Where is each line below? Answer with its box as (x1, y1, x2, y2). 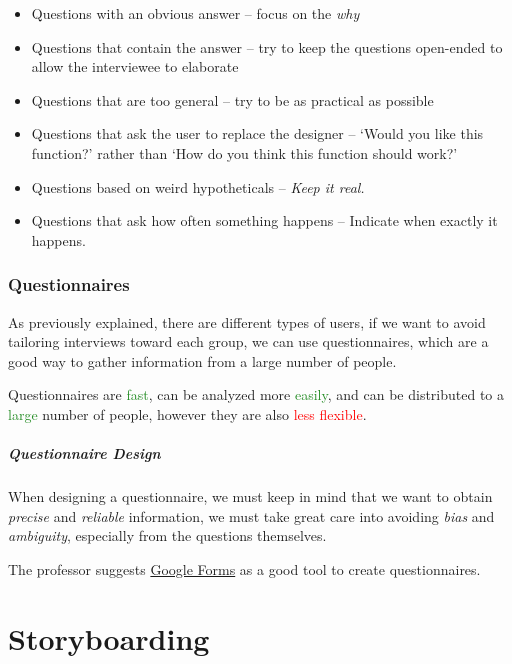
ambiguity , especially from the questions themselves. (8, 525, 327, 546)
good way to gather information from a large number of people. (8, 350, 397, 371)
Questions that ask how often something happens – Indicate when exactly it (31, 210, 498, 231)
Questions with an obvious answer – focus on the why (31, 3, 360, 23)
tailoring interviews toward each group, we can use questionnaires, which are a (8, 331, 489, 352)
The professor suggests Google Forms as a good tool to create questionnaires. (8, 558, 481, 579)
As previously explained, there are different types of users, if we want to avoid (8, 311, 486, 332)
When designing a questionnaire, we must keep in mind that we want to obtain (8, 486, 493, 507)
